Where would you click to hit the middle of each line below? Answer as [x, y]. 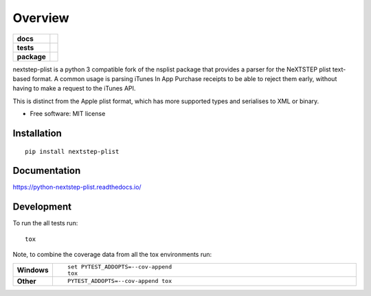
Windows [33, 270]
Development [42, 207]
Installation [37, 133]
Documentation [47, 171]
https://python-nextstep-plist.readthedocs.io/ [77, 187]
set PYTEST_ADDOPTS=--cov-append [120, 267]
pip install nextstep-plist [72, 151]
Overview [41, 18]
